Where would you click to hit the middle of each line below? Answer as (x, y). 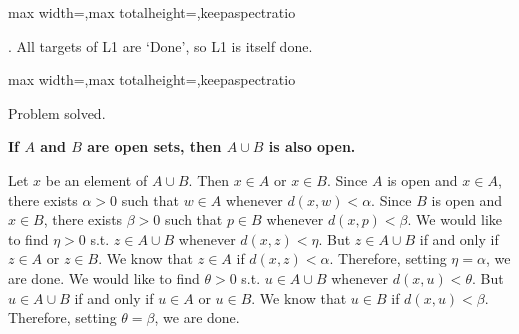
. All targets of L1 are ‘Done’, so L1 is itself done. (160, 45)
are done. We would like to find (104, 277)
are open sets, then (154, 146)
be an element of (96, 179)
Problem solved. (57, 112)
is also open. (312, 146)
